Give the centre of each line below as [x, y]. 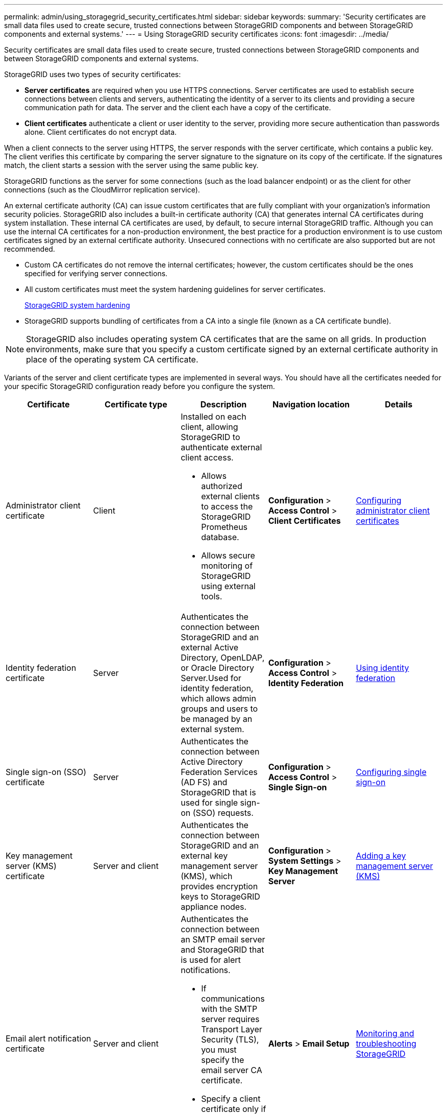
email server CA [232, 1070]
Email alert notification [48, 1038]
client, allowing [209, 427]
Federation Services [219, 772]
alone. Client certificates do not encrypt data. [101, 132]
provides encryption [219, 886]
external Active [209, 647]
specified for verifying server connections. [96, 273]
